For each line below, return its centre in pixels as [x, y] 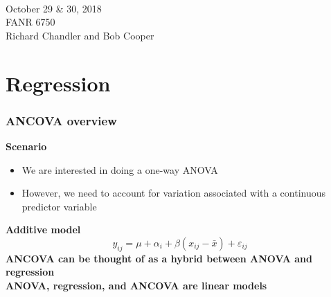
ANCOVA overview [61, 120]
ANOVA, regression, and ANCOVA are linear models [136, 285]
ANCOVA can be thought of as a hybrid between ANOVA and [159, 258]
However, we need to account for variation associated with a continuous [173, 193]
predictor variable [59, 206]
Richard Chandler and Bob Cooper [80, 35]
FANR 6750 [30, 22]
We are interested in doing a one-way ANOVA [120, 169]
